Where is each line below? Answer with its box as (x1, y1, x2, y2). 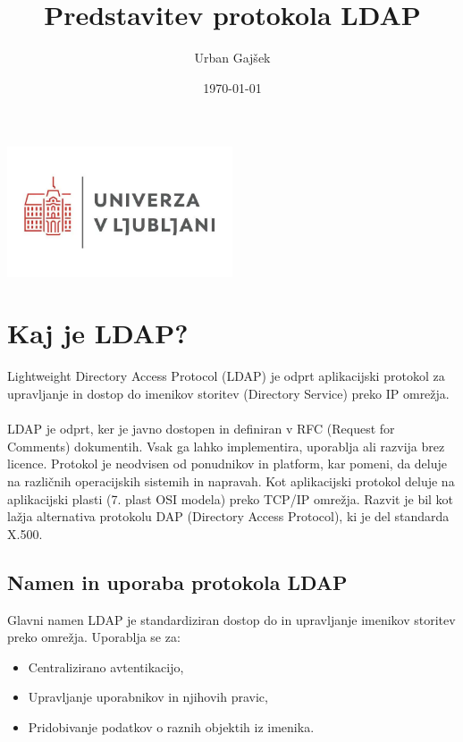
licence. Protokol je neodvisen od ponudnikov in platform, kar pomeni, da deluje (7, 454, 448, 473)
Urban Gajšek (194, 48, 271, 67)
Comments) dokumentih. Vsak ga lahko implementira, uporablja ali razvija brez (7, 436, 445, 455)
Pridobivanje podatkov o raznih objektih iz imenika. (28, 717, 315, 736)
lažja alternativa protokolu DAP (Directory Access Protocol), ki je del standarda (7, 507, 450, 526)
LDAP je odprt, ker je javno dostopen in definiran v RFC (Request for (7, 419, 395, 438)
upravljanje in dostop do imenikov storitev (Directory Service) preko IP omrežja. (7, 384, 450, 402)
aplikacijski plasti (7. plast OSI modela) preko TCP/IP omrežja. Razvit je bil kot (7, 489, 454, 508)
